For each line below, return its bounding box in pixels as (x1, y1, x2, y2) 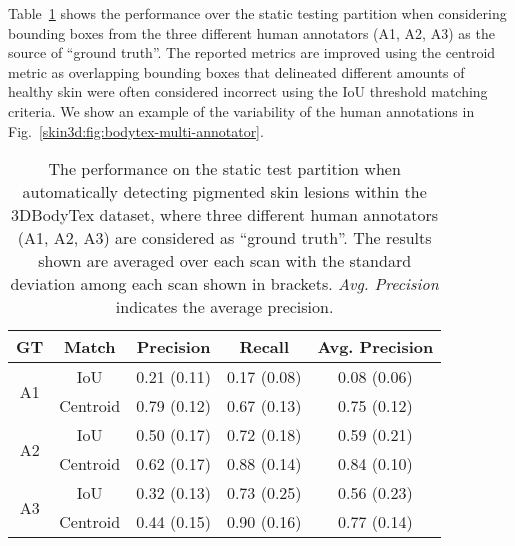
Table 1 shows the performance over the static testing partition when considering (8, 3, 507, 23)
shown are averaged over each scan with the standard (38, 249, 412, 273)
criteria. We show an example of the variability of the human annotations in (8, 100, 475, 121)
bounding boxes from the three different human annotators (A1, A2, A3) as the (8, 22, 495, 43)
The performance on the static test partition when (48, 157, 401, 181)
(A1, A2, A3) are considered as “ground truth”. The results (17, 226, 432, 250)
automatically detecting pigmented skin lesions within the (22, 180, 427, 204)
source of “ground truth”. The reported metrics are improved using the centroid (8, 42, 496, 63)
